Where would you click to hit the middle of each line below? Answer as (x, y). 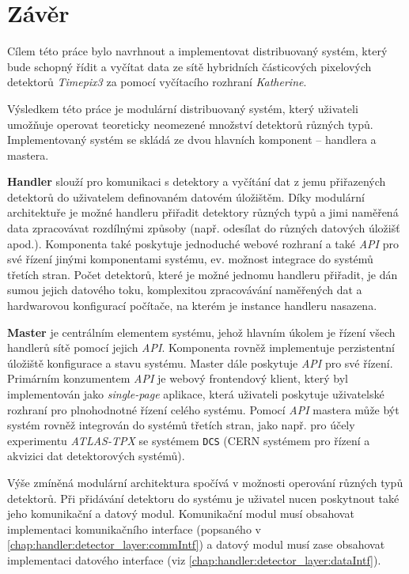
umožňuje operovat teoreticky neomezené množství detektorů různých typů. (190, 124)
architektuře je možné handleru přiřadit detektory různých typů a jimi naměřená (203, 212)
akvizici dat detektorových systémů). (96, 456)
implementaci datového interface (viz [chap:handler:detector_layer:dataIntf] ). (194, 560)
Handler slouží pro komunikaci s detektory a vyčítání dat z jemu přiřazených (197, 181)
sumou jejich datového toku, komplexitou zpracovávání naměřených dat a (185, 290)
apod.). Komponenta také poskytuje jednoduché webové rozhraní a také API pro (203, 243)
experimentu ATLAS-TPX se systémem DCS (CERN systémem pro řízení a (189, 440)
